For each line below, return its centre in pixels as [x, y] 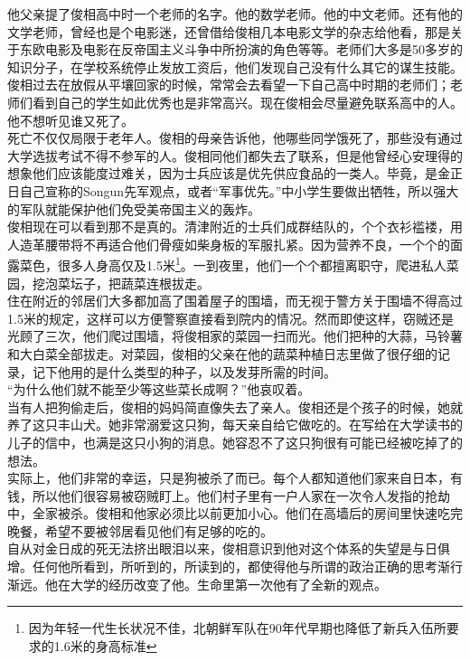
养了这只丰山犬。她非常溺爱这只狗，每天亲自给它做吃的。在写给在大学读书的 [235, 425]
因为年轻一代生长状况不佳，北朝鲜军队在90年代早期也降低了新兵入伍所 [237, 628]
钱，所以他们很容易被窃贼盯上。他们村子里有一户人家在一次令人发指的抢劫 [229, 495]
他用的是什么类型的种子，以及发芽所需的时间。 [197, 371]
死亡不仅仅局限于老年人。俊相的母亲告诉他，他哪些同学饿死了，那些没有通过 [235, 138]
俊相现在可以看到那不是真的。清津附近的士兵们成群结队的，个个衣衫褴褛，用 [235, 227]
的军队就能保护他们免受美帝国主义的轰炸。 [134, 208]
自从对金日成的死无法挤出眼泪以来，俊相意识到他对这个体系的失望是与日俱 [229, 548]
